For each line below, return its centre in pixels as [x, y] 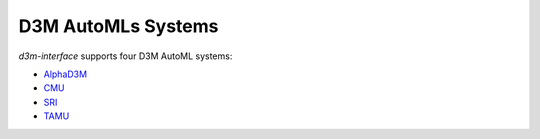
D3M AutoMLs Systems [118, 26]
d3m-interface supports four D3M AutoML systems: [125, 56]
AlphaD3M [65, 74]
